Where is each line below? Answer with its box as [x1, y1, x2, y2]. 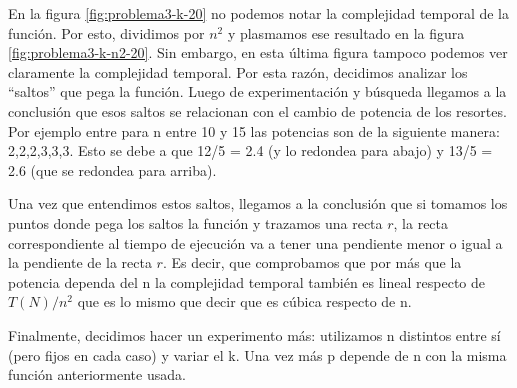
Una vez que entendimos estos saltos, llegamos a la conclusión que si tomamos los [8, 193, 508, 214]
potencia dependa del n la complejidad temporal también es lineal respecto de [8, 271, 486, 292]
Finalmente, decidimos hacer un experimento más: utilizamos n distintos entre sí [8, 324, 501, 345]
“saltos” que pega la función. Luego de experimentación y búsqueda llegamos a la [8, 81, 507, 102]
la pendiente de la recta [8, 252, 152, 273]
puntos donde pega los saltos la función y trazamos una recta [8, 212, 383, 233]
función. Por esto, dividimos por [8, 22, 205, 43]
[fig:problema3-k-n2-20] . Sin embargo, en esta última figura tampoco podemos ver [8, 42, 508, 63]
